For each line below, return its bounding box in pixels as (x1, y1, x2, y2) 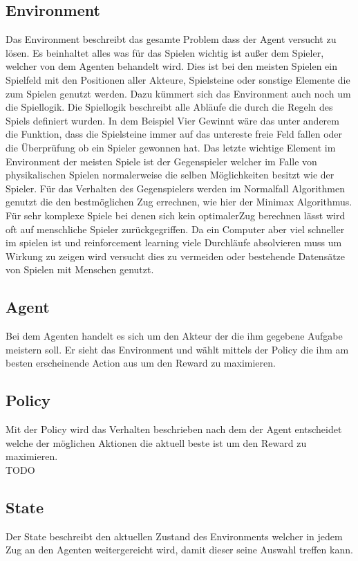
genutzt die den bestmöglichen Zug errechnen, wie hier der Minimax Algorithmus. (6, 194, 352, 209)
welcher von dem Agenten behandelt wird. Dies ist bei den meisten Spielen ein (6, 59, 337, 73)
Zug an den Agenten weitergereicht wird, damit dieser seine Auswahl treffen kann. (6, 542, 353, 557)
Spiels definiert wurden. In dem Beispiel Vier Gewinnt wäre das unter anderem (6, 113, 339, 127)
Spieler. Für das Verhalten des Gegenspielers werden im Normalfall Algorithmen (6, 181, 345, 195)
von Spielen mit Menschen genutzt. (6, 262, 154, 277)
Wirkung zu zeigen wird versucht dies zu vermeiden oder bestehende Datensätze (6, 248, 346, 263)
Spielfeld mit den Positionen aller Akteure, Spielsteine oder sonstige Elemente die (6, 72, 350, 86)
